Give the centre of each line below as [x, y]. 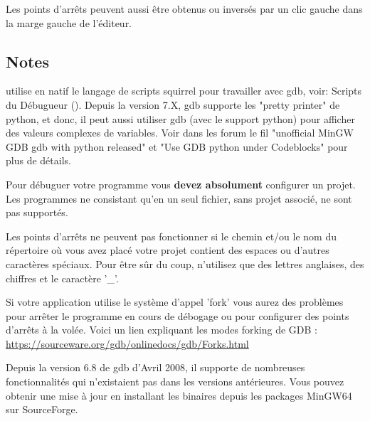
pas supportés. [37, 212]
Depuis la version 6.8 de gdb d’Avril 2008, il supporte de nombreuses [155, 367]
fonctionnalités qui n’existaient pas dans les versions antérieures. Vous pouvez [175, 382]
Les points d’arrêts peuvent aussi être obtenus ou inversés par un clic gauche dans [184, 9]
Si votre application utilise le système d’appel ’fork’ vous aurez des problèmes [175, 302]
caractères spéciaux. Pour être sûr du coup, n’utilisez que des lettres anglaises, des [185, 263]
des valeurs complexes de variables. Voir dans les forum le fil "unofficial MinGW [180, 133]
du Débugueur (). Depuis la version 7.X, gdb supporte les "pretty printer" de [173, 104]
